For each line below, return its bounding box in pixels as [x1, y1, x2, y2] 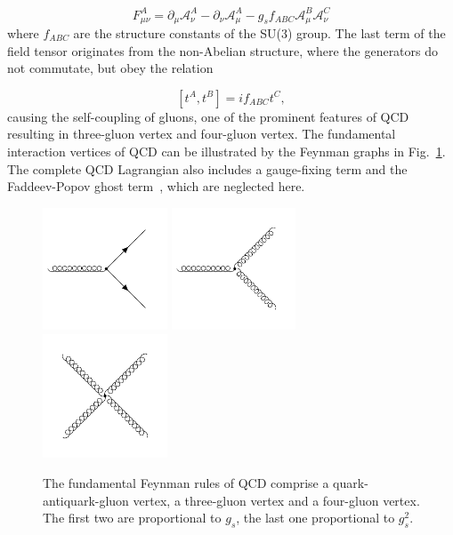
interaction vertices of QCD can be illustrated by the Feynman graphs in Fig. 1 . [7, 141, 446, 160]
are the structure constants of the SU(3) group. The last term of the [73, 23, 446, 42]
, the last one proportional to [236, 508, 395, 527]
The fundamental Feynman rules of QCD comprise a [43, 474, 329, 492]
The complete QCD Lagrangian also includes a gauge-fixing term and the [7, 159, 408, 178]
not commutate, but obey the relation [7, 59, 214, 77]
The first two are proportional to [43, 508, 222, 527]
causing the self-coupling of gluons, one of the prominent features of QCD [7, 107, 409, 125]
